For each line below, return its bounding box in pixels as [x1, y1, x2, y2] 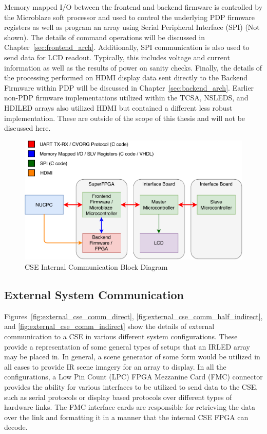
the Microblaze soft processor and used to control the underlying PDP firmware [4, 11, 255, 22]
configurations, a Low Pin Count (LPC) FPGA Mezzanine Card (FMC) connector [4, 371, 263, 382]
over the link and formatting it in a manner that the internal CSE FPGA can [4, 411, 249, 422]
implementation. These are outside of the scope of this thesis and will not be [4, 112, 245, 123]
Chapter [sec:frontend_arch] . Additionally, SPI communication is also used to [4, 42, 250, 53]
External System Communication [4, 286, 184, 302]
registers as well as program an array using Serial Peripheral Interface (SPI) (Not [4, 22, 260, 32]
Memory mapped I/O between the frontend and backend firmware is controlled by [4, 2, 263, 12]
